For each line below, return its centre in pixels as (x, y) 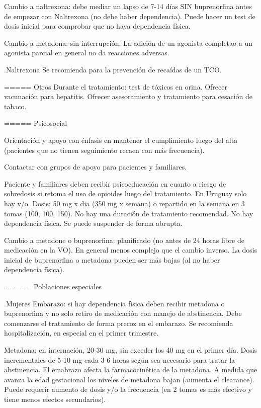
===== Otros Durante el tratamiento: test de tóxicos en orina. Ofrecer (116, 86)
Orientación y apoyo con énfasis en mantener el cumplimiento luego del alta (121, 140)
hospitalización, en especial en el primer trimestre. (81, 333)
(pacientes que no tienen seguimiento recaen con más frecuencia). (104, 150)
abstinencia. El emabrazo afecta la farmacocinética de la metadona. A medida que (131, 370)
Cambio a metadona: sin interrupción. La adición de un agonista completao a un (128, 43)
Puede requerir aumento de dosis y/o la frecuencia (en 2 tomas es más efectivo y (128, 389)
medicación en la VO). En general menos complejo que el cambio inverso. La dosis (131, 250)
